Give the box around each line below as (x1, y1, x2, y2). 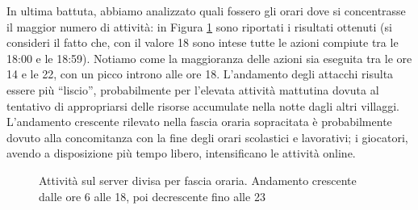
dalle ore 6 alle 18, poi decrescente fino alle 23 (39, 187, 265, 204)
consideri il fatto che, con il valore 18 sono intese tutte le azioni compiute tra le (6, 34, 399, 51)
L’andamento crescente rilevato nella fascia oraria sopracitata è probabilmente (6, 113, 392, 130)
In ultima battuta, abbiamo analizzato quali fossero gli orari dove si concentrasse (6, 2, 406, 19)
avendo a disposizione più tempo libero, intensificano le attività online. (6, 145, 356, 162)
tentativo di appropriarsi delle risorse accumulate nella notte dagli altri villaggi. (6, 97, 400, 114)
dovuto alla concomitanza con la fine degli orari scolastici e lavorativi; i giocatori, (6, 128, 408, 145)
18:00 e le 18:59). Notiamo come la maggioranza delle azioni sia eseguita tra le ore (6, 49, 412, 66)
